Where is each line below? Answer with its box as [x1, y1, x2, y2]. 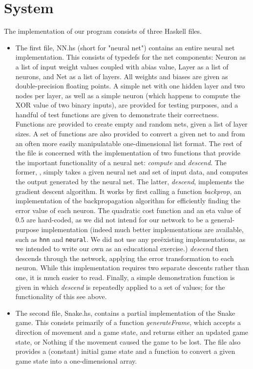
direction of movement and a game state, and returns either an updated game [15, 327, 249, 337]
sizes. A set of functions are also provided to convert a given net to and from [15, 129, 245, 139]
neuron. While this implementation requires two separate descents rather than [15, 262, 249, 273]
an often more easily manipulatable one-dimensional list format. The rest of [15, 138, 242, 148]
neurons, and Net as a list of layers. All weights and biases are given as [15, 71, 228, 81]
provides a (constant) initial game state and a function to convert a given [15, 346, 235, 356]
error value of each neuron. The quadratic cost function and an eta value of [15, 205, 241, 215]
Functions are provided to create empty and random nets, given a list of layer [15, 119, 248, 129]
